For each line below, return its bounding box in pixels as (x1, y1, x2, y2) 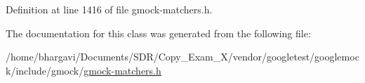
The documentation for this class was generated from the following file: (6, 25, 311, 40)
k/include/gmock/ (6, 63, 84, 77)
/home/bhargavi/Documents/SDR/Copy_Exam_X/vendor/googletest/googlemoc (6, 49, 359, 64)
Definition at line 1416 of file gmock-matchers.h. (6, 2, 213, 16)
